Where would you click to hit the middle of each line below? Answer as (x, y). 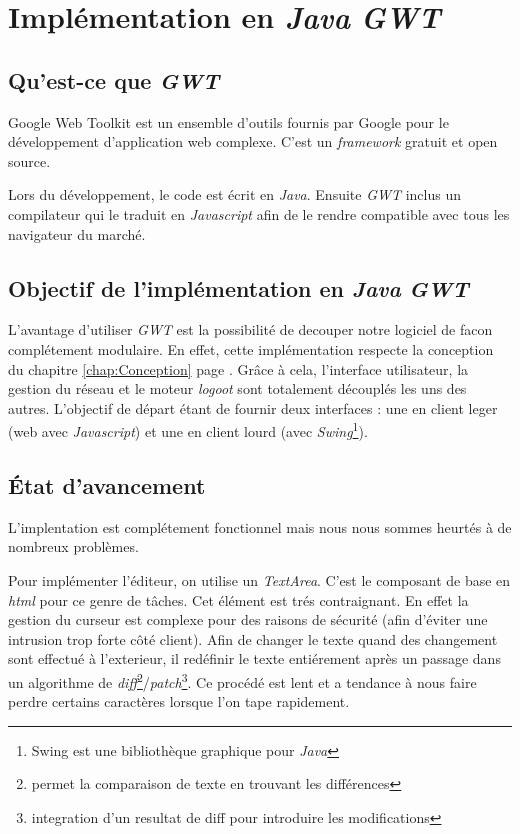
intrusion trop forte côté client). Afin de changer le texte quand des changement (253, 638)
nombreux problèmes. (73, 546)
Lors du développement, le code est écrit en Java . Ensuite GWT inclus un (235, 194)
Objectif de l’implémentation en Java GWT (238, 287)
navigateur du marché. (77, 233)
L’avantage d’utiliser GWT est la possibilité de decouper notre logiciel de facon (250, 329)
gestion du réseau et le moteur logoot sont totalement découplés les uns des (237, 388)
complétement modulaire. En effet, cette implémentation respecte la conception (251, 348)
